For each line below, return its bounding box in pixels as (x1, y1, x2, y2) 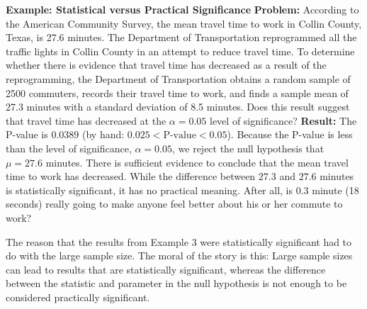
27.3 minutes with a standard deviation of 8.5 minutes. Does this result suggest (6, 99, 350, 114)
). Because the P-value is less (227, 127, 353, 142)
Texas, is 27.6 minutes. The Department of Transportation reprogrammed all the (6, 30, 357, 45)
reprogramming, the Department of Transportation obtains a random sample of (6, 71, 351, 86)
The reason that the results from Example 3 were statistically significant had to (6, 234, 352, 249)
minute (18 (312, 182, 359, 197)
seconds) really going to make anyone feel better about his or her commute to (6, 196, 343, 211)
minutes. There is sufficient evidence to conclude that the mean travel (45, 154, 349, 169)
